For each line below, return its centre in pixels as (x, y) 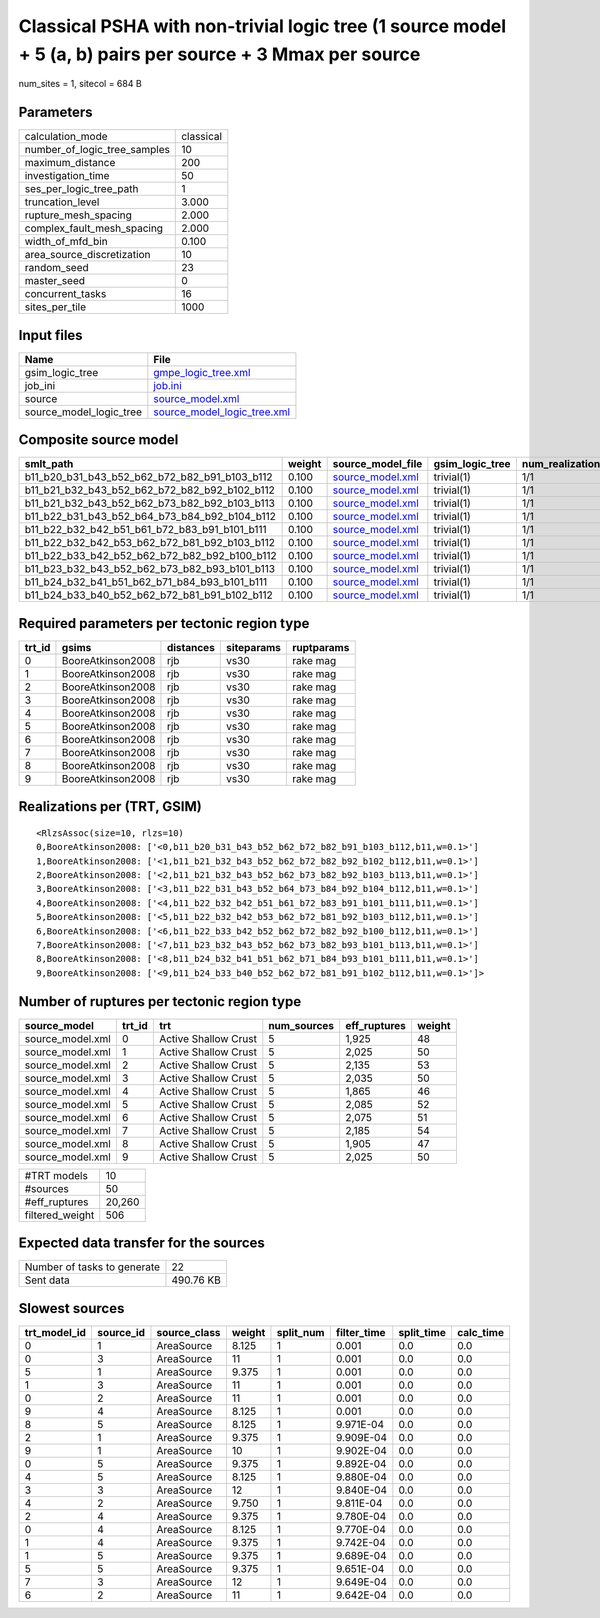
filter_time (360, 1332)
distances (190, 647)
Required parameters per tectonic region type (164, 623)
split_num (300, 1332)
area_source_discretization (87, 255)
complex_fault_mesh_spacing (94, 228)
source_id (120, 1332)
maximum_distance (70, 163)
